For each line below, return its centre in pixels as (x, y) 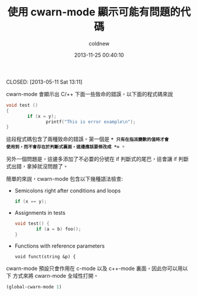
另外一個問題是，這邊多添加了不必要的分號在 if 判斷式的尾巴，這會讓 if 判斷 (97, 159)
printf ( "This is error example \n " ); (91, 121)
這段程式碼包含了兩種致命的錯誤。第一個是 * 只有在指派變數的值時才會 (88, 139)
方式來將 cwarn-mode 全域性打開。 (56, 275)
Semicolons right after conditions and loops (68, 191)
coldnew (99, 43)
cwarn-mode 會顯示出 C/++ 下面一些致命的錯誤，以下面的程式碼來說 (90, 94)
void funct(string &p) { (45, 256)
